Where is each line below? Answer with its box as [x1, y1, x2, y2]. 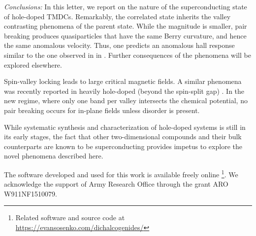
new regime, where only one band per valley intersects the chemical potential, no [4, 95, 248, 106]
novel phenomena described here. [4, 151, 103, 161]
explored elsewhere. [4, 59, 62, 70]
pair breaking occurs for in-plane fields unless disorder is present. [4, 105, 200, 115]
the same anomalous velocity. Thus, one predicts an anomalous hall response [4, 40, 235, 50]
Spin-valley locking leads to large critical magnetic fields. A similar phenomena [4, 76, 242, 86]
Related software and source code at [15, 212, 125, 223]
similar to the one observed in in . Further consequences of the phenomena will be [4, 49, 251, 60]
